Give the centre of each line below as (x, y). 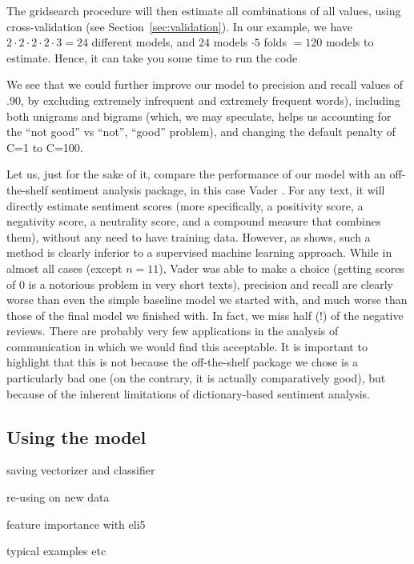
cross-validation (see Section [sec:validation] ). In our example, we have (180, 26)
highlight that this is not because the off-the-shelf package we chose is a (183, 362)
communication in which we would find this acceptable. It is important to (187, 346)
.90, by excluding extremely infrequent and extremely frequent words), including (203, 100)
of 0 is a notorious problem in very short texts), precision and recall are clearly (200, 284)
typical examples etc (56, 551)
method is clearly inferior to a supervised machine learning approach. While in (199, 252)
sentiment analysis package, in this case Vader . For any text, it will (218, 189)
